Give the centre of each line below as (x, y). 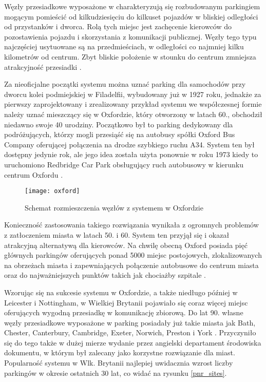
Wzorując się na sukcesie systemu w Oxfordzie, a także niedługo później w (121, 292)
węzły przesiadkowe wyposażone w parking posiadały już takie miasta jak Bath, (130, 322)
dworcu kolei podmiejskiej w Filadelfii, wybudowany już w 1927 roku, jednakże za (133, 94)
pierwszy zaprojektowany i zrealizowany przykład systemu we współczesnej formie (133, 104)
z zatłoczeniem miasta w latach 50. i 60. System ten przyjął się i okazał (117, 234)
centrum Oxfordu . (34, 174)
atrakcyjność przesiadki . (43, 66)
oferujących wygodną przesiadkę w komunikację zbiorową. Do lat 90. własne (124, 312)
